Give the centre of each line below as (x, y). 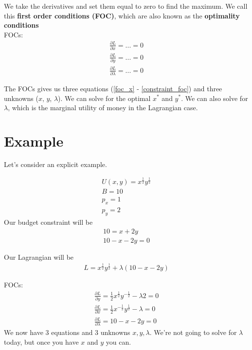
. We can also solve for (215, 98)
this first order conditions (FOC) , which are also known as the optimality (122, 15)
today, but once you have (41, 342)
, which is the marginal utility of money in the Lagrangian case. (103, 108)
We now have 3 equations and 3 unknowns (67, 332)
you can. (118, 342)
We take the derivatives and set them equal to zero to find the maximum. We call (126, 6)
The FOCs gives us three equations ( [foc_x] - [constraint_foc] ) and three (113, 88)
